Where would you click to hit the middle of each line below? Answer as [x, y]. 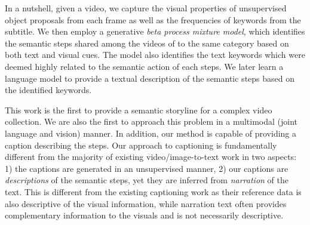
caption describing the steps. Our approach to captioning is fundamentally [141, 145]
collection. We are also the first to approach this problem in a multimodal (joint [151, 121]
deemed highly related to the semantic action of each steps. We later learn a [144, 66]
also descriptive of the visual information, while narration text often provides [146, 203]
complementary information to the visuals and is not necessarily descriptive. [144, 215]
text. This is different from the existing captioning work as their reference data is [153, 191]
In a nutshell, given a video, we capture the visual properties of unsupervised [146, 8]
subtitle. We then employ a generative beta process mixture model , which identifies [155, 31]
